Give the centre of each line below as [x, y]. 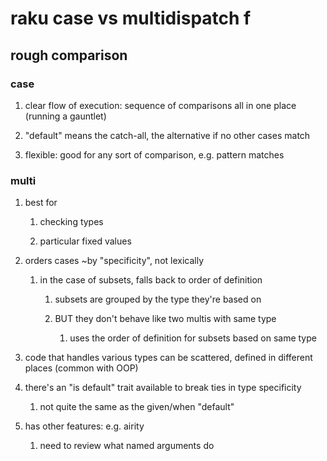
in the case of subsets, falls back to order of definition [151, 280]
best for [41, 203]
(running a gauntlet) [65, 116]
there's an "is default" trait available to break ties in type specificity [163, 388]
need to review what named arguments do [127, 446]
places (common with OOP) [81, 368]
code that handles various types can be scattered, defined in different [168, 358]
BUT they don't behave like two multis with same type [165, 319]
